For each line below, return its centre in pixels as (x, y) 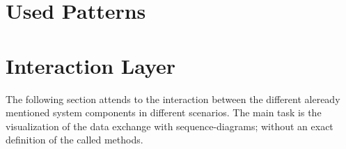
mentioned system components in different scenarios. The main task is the (164, 112)
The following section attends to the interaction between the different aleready (173, 99)
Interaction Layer (91, 65)
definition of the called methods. (74, 140)
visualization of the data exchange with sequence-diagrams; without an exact (170, 126)
